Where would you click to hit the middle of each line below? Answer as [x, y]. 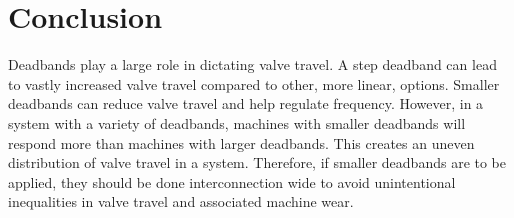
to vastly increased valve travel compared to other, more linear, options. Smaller [254, 83]
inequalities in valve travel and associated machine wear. [181, 201]
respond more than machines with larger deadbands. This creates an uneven [241, 142]
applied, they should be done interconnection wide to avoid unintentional [232, 181]
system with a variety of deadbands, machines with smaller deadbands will [237, 122]
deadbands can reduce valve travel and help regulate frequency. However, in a [246, 103]
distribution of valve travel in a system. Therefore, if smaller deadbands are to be [257, 162]
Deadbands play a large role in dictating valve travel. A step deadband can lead [252, 64]
